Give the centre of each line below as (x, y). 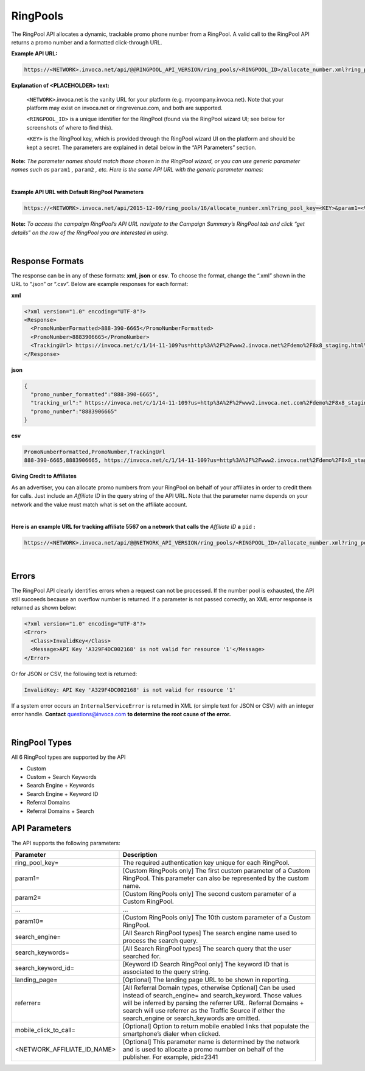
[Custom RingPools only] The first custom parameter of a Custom (216, 870)
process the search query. (160, 940)
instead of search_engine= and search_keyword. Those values (212, 995)
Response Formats (48, 261)
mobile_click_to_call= (45, 1030)
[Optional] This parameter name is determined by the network (211, 1042)
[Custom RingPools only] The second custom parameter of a (209, 893)
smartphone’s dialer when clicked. (172, 1033)
